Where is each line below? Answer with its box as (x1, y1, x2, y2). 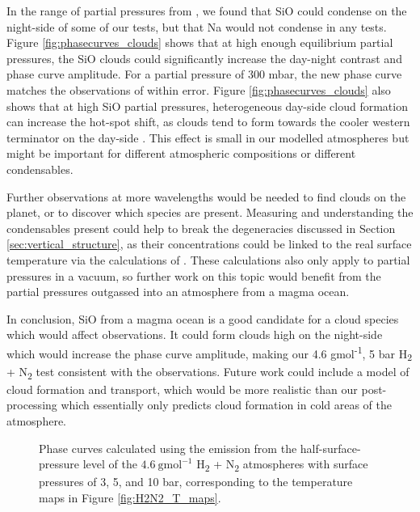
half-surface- (300, 439, 361, 456)
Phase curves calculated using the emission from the (39, 439, 297, 456)
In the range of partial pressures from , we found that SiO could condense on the (6, 2, 407, 19)
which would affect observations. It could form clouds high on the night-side (6, 326, 383, 343)
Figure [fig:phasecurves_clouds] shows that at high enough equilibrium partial (6, 34, 393, 51)
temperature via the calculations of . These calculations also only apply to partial (6, 251, 410, 268)
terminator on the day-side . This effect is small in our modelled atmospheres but (6, 129, 409, 146)
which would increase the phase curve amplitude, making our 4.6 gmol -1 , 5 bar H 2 (6, 342, 412, 364)
